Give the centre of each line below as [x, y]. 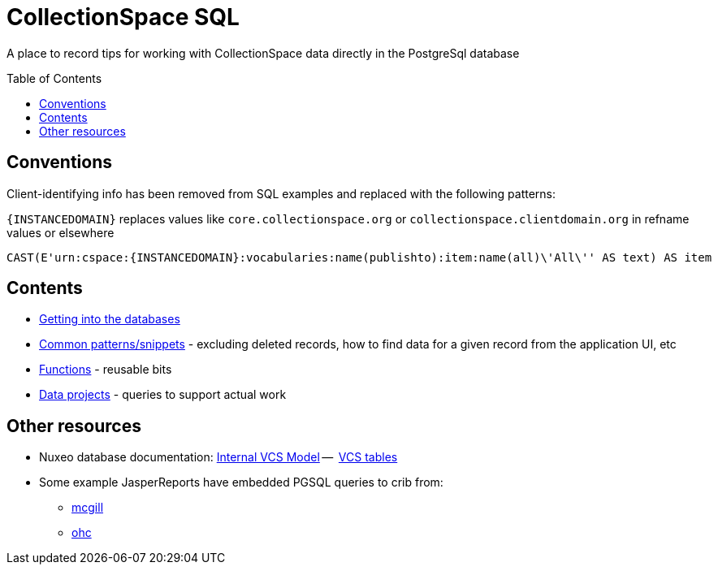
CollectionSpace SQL [123, 17]
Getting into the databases [110, 319]
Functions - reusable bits [106, 370]
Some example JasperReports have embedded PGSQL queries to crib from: [241, 482]
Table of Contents [54, 78]
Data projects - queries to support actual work [163, 395]
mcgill [88, 508]
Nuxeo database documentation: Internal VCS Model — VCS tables [218, 457]
